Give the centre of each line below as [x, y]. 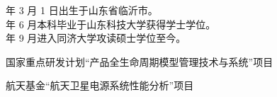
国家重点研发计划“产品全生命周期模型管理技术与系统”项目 [140, 61]
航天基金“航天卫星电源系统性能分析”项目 [100, 85]
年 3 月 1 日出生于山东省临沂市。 [82, 10]
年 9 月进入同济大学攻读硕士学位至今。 [96, 38]
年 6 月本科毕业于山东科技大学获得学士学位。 [111, 24]
